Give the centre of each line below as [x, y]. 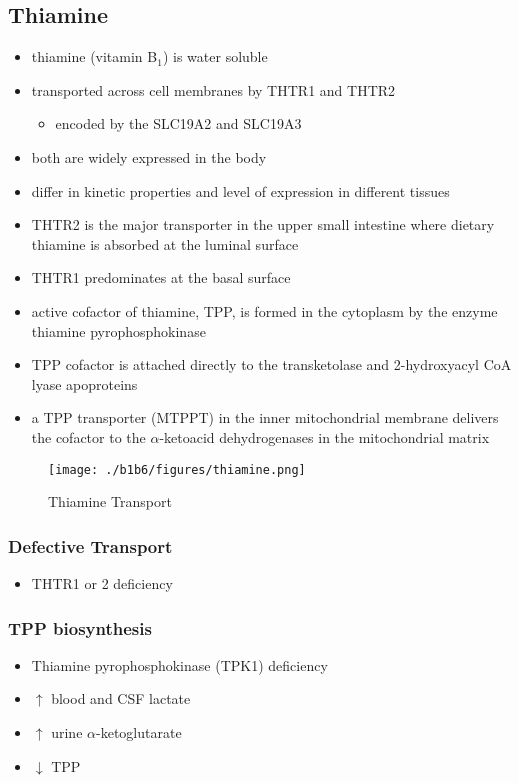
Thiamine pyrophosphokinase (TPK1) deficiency [179, 664]
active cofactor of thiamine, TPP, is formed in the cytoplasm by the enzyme [264, 310]
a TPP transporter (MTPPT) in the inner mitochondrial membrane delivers [265, 417]
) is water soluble [215, 56]
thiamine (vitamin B [94, 56]
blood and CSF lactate [121, 698]
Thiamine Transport [110, 501]
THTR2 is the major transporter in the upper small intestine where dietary [263, 224]
